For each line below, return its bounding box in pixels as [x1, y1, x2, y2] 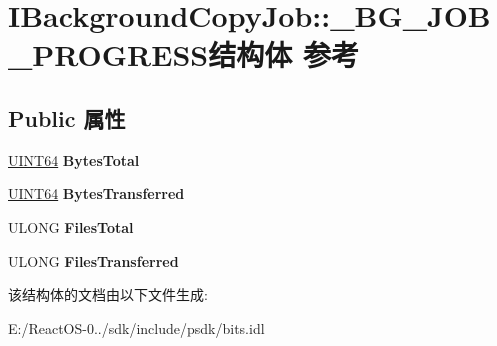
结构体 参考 [208, 34, 359, 75]
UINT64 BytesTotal [8, 149, 140, 170]
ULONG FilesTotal [8, 216, 134, 237]
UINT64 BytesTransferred [8, 183, 185, 204]
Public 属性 [8, 102, 126, 133]
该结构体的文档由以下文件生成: [8, 284, 208, 305]
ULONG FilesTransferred [8, 250, 179, 271]
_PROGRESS [8, 34, 209, 75]
